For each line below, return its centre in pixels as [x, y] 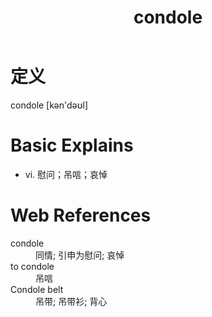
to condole [32, 266]
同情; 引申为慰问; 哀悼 [80, 255]
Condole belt [37, 289]
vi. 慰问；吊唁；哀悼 [66, 174]
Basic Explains [72, 145]
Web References [81, 215]
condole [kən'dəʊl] [49, 105]
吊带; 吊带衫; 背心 [71, 301]
